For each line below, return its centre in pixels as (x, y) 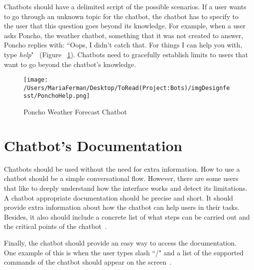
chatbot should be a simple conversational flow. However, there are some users (121, 178)
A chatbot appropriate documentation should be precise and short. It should (119, 197)
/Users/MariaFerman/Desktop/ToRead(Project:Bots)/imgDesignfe (127, 88)
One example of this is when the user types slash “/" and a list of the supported (124, 252)
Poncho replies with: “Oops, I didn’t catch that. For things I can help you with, (123, 45)
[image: (36, 80)
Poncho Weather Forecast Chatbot (75, 112)
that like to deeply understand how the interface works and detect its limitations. (126, 188)
